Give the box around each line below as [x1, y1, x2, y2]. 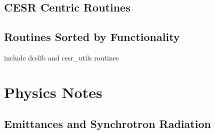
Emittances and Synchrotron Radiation [4, 116, 211, 131]
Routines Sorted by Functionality [4, 29, 180, 44]
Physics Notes [4, 81, 102, 102]
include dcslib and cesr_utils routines [4, 52, 119, 62]
